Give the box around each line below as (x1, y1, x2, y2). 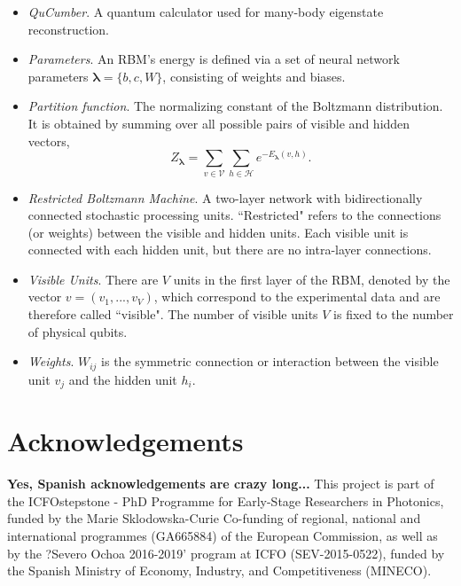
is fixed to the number (333, 305, 454, 324)
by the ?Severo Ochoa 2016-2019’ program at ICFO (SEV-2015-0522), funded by (7, 543, 445, 562)
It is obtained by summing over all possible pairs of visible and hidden (27, 113, 410, 132)
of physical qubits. (27, 322, 128, 340)
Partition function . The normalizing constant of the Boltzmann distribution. (27, 97, 443, 115)
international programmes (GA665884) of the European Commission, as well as (7, 527, 438, 545)
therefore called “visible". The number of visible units (27, 305, 318, 324)
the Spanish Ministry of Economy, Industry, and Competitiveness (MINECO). (7, 561, 432, 580)
